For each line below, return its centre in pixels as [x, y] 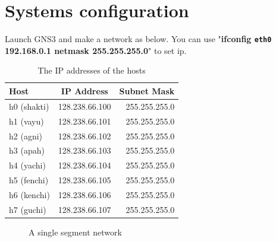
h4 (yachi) [27, 165]
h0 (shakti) [29, 106]
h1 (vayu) [26, 121]
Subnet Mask [147, 90]
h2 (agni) [26, 136]
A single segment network [75, 232]
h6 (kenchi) [29, 194]
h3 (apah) [27, 150]
